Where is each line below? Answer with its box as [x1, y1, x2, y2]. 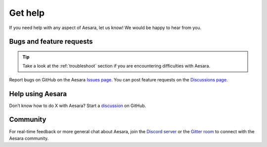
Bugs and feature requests [9, 37, 93, 46]
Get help [9, 7, 44, 18]
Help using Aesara [9, 89, 67, 98]
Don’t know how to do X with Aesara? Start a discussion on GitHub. [9, 103, 146, 109]
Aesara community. [9, 135, 49, 141]
